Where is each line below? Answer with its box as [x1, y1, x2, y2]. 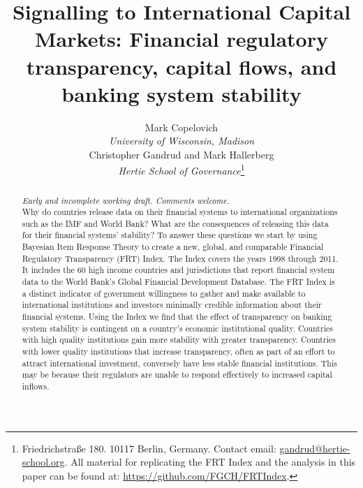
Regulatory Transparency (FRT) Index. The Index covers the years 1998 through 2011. [22, 252, 339, 264]
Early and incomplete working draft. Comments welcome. [22, 194, 230, 206]
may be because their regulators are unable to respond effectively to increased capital [22, 369, 332, 380]
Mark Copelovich [145, 119, 218, 134]
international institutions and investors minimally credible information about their [22, 299, 322, 311]
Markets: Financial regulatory [35, 24, 328, 53]
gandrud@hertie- [279, 441, 350, 455]
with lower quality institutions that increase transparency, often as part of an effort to [22, 346, 335, 357]
